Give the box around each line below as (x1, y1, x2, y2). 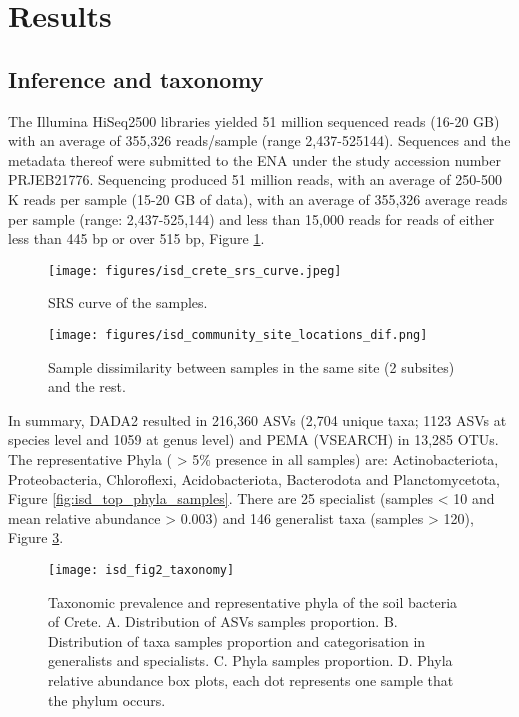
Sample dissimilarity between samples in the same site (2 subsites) (48, 356, 455, 377)
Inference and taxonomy (8, 63, 264, 94)
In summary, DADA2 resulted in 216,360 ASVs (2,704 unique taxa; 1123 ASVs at (8, 409, 507, 430)
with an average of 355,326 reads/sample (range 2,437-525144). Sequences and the (8, 130, 511, 151)
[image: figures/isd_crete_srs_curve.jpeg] (48, 263, 342, 278)
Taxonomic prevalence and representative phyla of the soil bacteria (48, 591, 458, 612)
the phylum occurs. (48, 689, 166, 710)
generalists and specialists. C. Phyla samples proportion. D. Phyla (48, 650, 453, 671)
